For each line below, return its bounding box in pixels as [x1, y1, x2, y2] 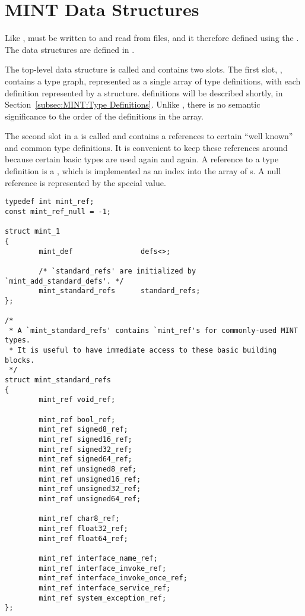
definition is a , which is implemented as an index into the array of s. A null [5, 165, 281, 177]
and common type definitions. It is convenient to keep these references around [5, 141, 288, 153]
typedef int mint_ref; [5, 197, 94, 206]
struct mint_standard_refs [5, 376, 111, 385]
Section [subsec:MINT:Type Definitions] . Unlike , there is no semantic [5, 98, 260, 111]
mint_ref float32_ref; [39, 524, 128, 533]
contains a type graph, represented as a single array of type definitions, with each [5, 74, 301, 87]
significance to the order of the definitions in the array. [5, 109, 204, 122]
